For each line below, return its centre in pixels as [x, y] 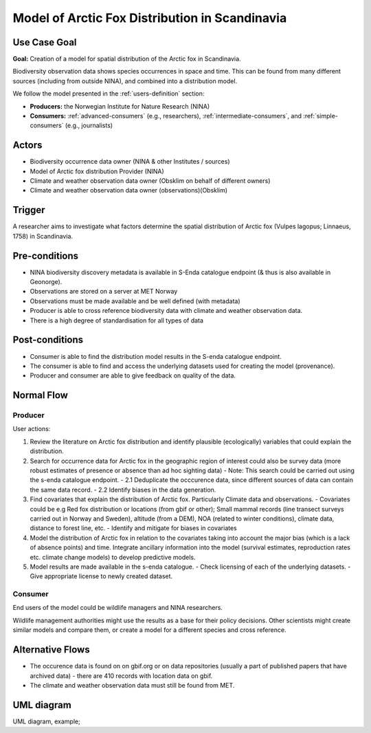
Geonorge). [46, 282]
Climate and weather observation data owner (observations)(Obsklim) [129, 190]
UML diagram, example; [46, 721]
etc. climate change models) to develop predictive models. [113, 557]
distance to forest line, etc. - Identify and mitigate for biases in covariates [133, 528]
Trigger [29, 210]
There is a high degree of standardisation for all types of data [117, 320]
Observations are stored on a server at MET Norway [104, 292]
